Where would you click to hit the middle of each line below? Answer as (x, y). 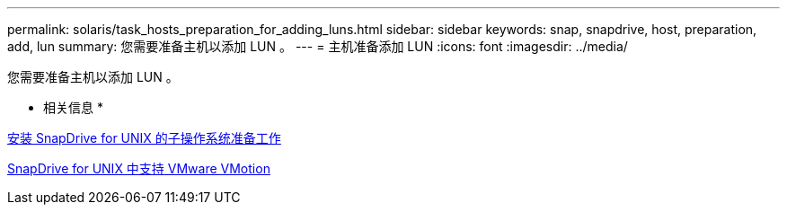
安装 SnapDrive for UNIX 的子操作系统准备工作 (144, 138)
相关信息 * (73, 107)
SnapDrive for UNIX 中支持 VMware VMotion (139, 168)
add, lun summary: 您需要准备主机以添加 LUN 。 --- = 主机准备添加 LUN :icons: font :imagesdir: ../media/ (318, 46)
